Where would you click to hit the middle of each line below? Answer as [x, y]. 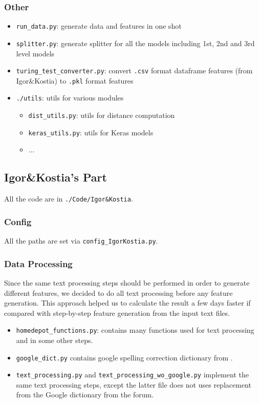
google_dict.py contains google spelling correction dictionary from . [124, 357]
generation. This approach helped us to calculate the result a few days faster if [127, 303]
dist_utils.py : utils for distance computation [102, 115]
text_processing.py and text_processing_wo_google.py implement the [132, 375]
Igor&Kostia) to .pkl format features [75, 80]
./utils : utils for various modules [70, 98]
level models [35, 53]
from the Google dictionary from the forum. [85, 395]
